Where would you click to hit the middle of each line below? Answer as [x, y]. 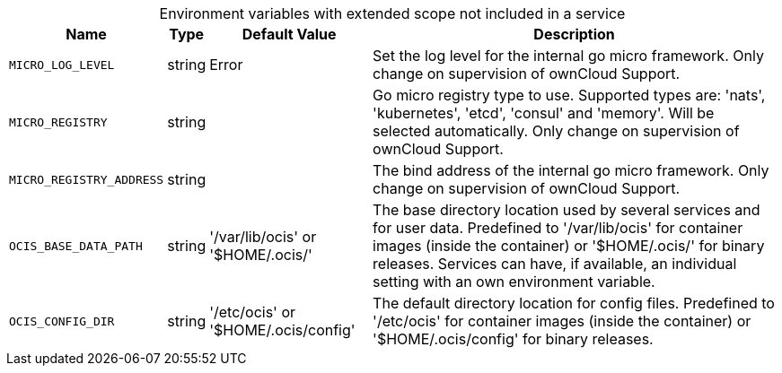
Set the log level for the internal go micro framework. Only [568, 56]
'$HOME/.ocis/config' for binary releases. [513, 339]
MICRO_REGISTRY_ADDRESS [87, 179]
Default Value [289, 34]
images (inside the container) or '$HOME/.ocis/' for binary [569, 246]
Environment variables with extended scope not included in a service [392, 13]
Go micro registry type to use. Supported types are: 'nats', [569, 95]
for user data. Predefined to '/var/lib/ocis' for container [558, 228]
